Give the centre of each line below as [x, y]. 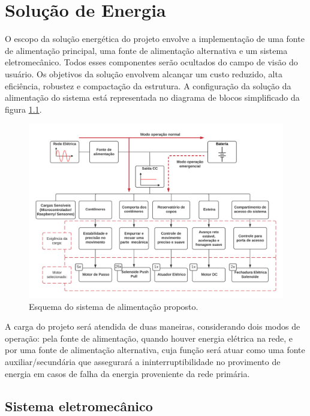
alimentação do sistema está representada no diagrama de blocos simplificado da [152, 97]
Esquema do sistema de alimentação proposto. [114, 306]
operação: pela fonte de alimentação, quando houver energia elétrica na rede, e [149, 338]
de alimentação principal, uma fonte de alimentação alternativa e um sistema [146, 50]
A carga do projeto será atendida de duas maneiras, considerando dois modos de [153, 326]
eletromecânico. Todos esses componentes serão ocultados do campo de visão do [151, 62]
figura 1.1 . [23, 109]
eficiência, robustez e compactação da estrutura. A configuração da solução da [148, 85]
